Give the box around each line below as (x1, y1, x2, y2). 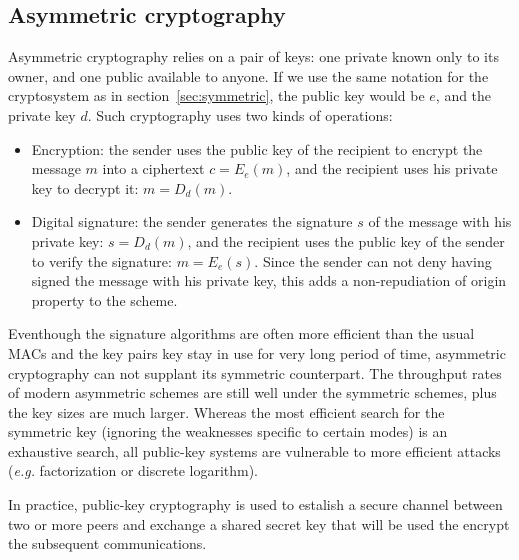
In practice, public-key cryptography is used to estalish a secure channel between (8, 494, 503, 515)
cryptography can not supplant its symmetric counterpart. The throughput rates (8, 362, 502, 383)
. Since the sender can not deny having (254, 250, 492, 271)
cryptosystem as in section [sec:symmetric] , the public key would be (8, 85, 425, 106)
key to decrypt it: (31, 177, 139, 198)
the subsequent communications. (8, 533, 207, 554)
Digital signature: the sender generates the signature (31, 211, 353, 232)
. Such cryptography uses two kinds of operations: (87, 104, 393, 125)
